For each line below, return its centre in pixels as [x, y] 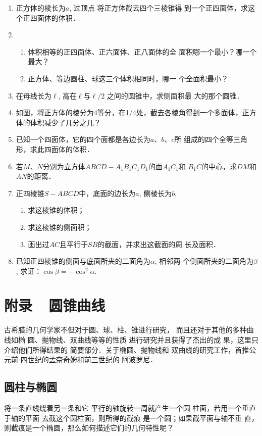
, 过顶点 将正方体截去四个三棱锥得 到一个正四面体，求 [159, 8]
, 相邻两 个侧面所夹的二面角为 [204, 261]
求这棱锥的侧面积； [60, 227]
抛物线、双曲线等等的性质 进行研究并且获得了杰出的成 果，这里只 [150, 340]
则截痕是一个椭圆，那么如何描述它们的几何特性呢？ [89, 428]
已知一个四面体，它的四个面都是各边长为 [83, 139]
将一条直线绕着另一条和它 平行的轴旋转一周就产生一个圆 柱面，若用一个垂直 [130, 407]
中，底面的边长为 [107, 193]
